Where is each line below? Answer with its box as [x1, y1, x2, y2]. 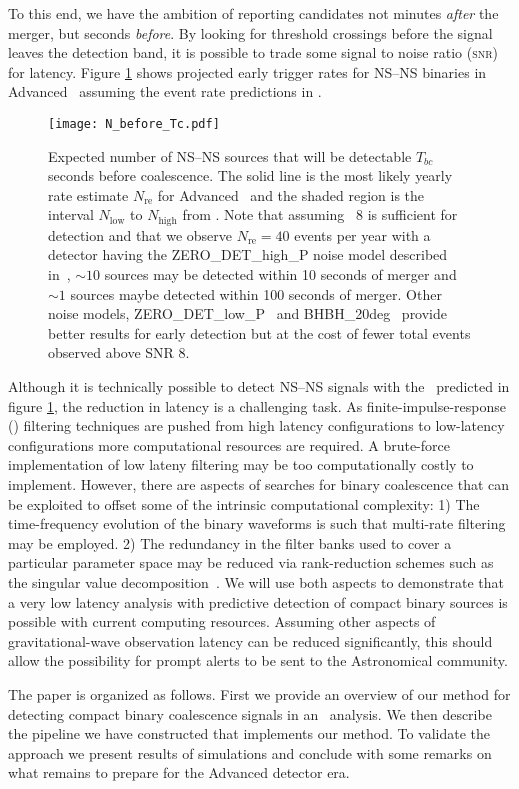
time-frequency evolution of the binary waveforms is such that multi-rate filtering [8, 513, 506, 534]
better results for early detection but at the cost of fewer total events [48, 322, 471, 343]
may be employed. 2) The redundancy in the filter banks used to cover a [8, 532, 452, 553]
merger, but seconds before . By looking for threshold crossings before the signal [8, 22, 493, 43]
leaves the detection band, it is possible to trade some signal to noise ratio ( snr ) [8, 42, 499, 63]
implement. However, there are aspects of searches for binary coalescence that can [8, 473, 510, 494]
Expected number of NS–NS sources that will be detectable [48, 145, 412, 166]
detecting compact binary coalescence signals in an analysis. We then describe [8, 703, 492, 724]
